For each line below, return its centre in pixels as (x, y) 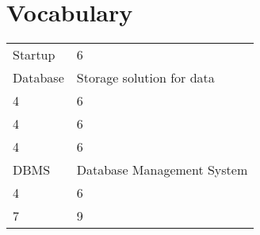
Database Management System (162, 170)
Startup (34, 55)
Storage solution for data (145, 78)
